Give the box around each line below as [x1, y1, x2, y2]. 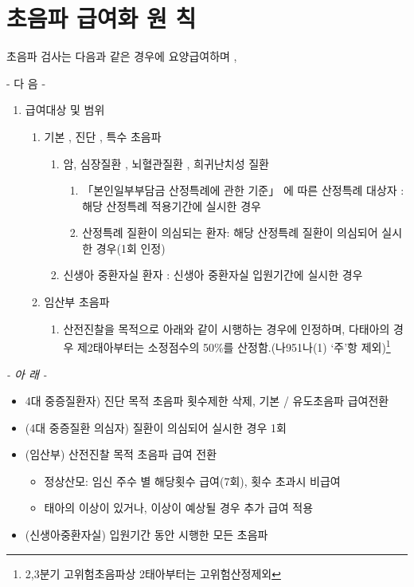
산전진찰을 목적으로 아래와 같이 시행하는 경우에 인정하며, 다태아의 [63, 320, 390, 337]
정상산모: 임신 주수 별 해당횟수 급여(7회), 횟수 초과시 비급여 [44, 472, 341, 489]
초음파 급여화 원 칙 [6, 2, 197, 34]
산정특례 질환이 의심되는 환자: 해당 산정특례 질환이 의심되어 [82, 224, 378, 241]
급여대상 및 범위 [25, 101, 105, 118]
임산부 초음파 [44, 293, 110, 310]
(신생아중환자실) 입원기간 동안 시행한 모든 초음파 [25, 526, 268, 543]
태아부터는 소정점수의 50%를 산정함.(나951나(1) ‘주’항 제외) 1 [92, 337, 391, 355]
